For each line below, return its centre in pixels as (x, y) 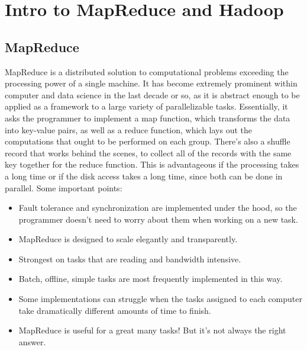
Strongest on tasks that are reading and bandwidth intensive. (130, 259)
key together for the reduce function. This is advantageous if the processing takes (152, 164)
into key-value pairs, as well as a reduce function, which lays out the (129, 129)
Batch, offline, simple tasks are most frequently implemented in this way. (151, 279)
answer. (32, 341)
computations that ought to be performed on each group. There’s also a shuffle (148, 141)
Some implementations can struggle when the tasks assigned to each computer (161, 299)
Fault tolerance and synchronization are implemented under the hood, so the (158, 208)
